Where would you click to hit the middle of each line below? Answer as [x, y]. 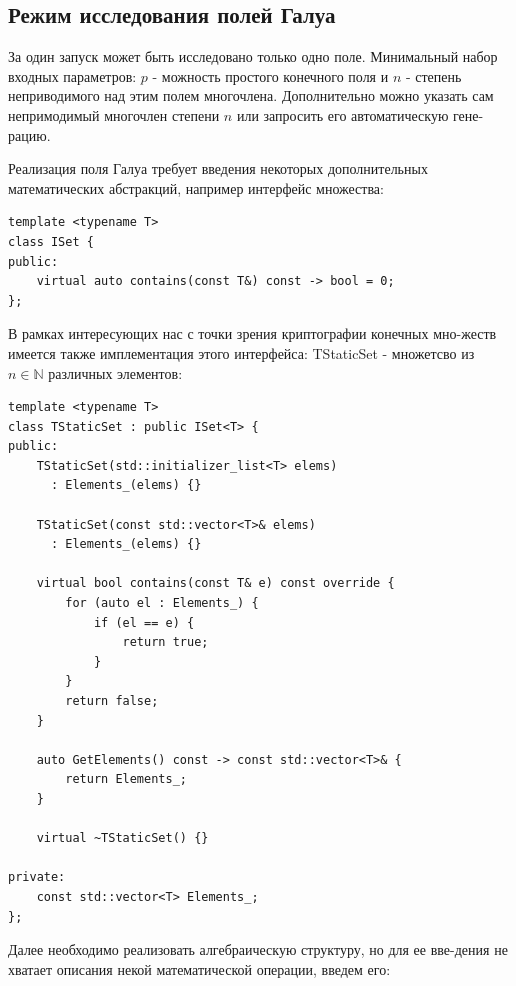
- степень [433, 75]
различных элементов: [115, 372]
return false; [112, 701]
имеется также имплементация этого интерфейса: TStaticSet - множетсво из [241, 352]
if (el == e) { [144, 622]
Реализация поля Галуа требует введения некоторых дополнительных [218, 168]
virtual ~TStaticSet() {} [122, 838]
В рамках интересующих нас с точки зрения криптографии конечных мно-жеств [252, 333]
